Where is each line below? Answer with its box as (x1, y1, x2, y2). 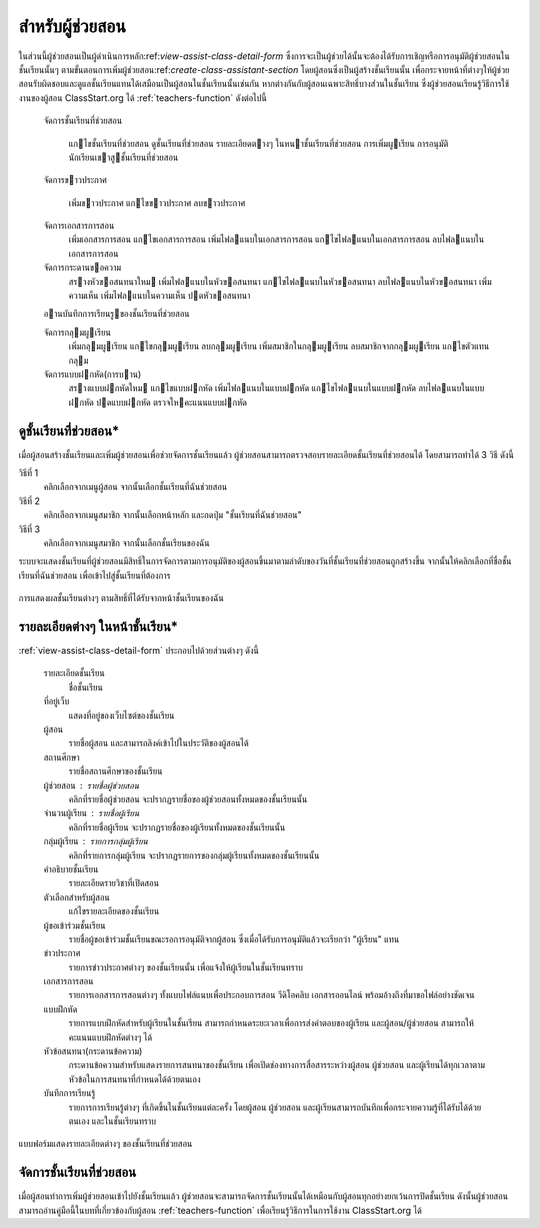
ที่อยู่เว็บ (43, 695, 70, 707)
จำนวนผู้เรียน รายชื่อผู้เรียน (43, 807, 140, 819)
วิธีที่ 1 (18, 467, 39, 479)
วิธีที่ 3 (18, 523, 40, 535)
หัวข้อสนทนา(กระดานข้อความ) (43, 1045, 143, 1057)
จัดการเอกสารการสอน (43, 220, 115, 232)
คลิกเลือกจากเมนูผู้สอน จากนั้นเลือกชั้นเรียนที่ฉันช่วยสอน (43, 481, 228, 493)
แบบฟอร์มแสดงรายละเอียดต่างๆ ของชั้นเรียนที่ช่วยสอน (18, 1138, 193, 1150)
